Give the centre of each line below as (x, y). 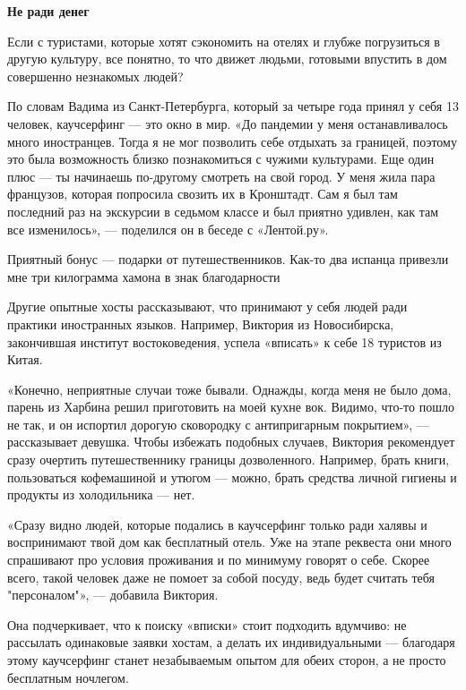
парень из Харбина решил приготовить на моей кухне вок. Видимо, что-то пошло (231, 407)
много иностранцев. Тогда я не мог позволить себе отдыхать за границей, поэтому (232, 141)
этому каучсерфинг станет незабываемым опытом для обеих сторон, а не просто (227, 660)
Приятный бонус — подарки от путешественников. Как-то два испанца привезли (228, 259)
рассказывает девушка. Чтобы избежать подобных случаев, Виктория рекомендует (231, 442)
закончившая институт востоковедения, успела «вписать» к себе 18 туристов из (224, 341)
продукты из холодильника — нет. (101, 494)
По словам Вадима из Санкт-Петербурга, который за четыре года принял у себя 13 (233, 106)
